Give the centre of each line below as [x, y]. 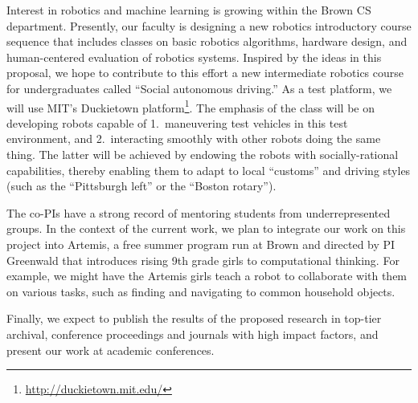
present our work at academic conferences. [111, 350]
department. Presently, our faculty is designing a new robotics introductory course [209, 25]
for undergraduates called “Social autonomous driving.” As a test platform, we [199, 88]
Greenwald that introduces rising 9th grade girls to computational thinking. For [203, 260]
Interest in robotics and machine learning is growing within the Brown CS [189, 10]
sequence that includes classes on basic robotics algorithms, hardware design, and [207, 41]
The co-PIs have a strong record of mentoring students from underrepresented [199, 212]
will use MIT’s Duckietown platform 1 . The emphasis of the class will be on [191, 106]
